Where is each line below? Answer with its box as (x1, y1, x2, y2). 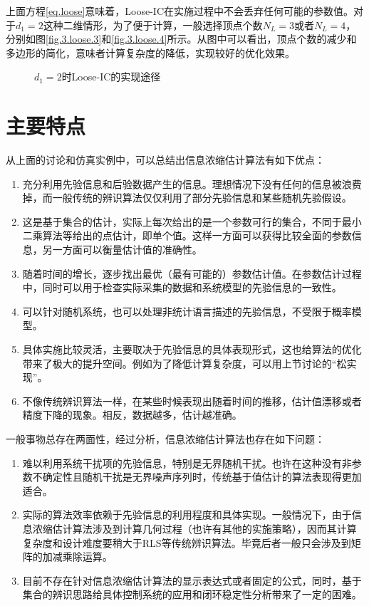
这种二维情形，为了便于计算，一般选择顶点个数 (43, 17, 263, 32)
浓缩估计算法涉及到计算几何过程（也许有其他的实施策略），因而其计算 (32, 521, 357, 536)
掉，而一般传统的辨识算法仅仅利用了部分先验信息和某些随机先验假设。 (22, 190, 352, 205)
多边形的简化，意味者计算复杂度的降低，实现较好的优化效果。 (6, 45, 295, 60)
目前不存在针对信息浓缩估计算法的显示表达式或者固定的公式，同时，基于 (22, 573, 362, 587)
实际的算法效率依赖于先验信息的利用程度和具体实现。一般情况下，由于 (22, 507, 352, 522)
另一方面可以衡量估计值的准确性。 (42, 242, 202, 257)
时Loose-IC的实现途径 (61, 69, 161, 84)
